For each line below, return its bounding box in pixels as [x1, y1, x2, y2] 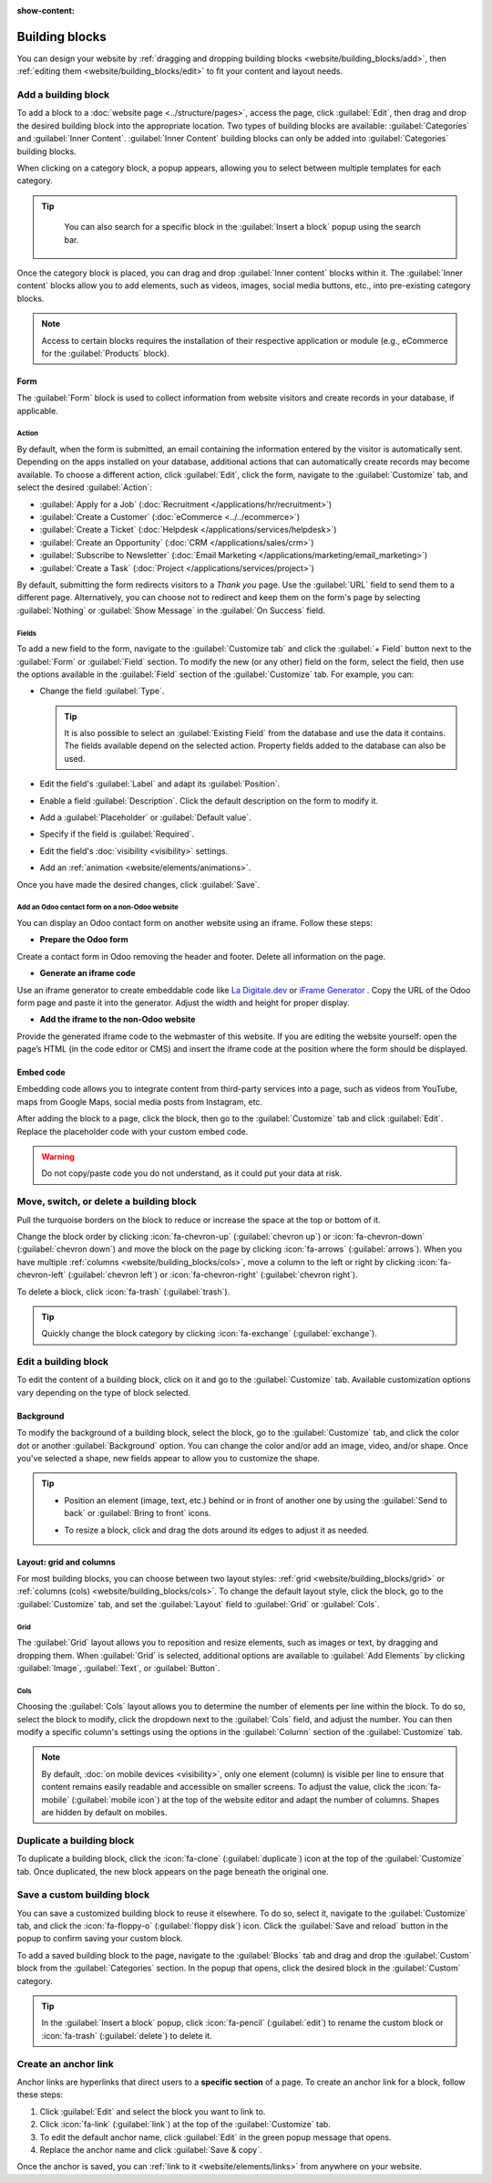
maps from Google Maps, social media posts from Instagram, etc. [16, 1096, 263, 1107]
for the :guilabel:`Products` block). [41, 348, 170, 359]
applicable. [16, 405, 58, 416]
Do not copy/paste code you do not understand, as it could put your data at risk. [41, 1168, 343, 1179]
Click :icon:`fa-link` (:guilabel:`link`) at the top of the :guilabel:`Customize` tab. [39, 2119, 332, 2130]
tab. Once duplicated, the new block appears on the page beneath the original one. [16, 1866, 329, 1876]
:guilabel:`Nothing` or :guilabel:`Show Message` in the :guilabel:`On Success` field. [16, 605, 326, 616]
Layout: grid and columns [16, 1556, 116, 1567]
